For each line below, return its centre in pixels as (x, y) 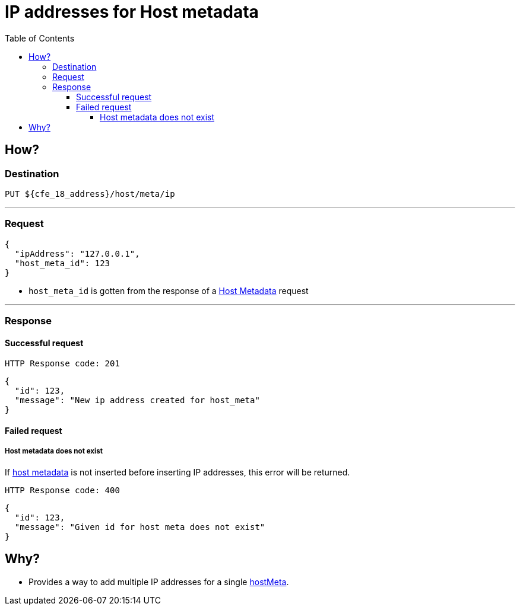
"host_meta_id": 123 (62, 263)
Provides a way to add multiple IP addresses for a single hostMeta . (159, 582)
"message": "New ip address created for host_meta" (137, 400)
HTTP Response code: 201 (62, 364)
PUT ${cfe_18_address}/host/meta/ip (90, 194)
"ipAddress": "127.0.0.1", (77, 253)
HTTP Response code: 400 (62, 490)
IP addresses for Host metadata (132, 12)
